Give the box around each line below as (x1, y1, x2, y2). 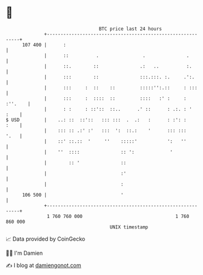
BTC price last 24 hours (98, 26, 163, 32)
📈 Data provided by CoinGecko (6, 235, 86, 243)
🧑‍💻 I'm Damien (6, 249, 43, 257)
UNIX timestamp (109, 224, 149, 230)
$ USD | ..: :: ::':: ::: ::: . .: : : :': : (6, 116, 187, 123)
